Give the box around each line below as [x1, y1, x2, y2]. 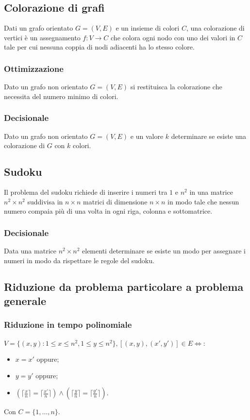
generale [4, 293, 47, 308]
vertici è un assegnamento [4, 32, 81, 42]
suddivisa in [27, 196, 63, 206]
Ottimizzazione [4, 62, 64, 74]
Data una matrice [4, 246, 56, 255]
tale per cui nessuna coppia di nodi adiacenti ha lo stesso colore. [4, 42, 195, 52]
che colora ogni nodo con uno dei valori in [111, 32, 235, 42]
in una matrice [189, 187, 233, 197]
